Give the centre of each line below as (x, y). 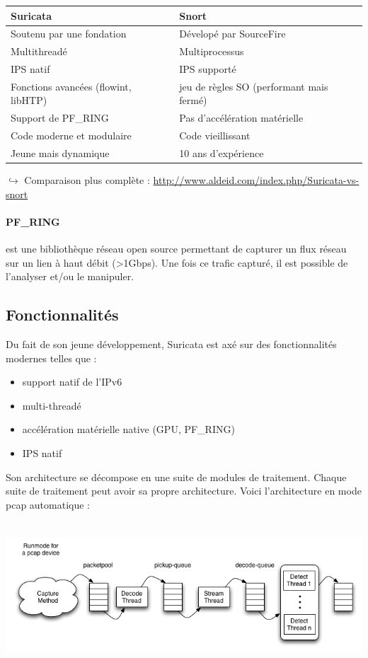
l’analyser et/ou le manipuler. (70, 276)
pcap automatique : (48, 504)
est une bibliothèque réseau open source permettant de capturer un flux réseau (176, 249)
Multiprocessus (212, 51)
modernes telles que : (51, 358)
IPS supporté (208, 69)
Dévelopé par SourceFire (232, 34)
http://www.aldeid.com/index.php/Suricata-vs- (256, 180)
